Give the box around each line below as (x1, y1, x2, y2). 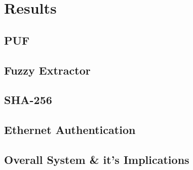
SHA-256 (4, 92, 52, 108)
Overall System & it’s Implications (4, 151, 189, 167)
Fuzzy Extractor (4, 62, 91, 78)
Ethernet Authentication (4, 122, 136, 138)
